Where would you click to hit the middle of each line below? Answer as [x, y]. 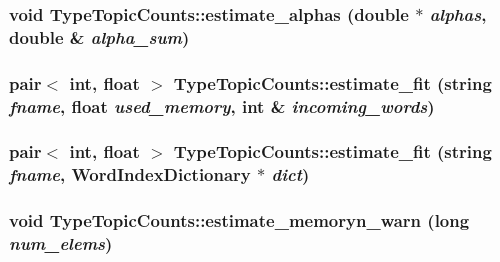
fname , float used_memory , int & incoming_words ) [222, 105]
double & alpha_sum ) [99, 36]
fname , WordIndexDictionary [130, 174]
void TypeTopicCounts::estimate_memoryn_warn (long [239, 220]
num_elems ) [61, 243]
